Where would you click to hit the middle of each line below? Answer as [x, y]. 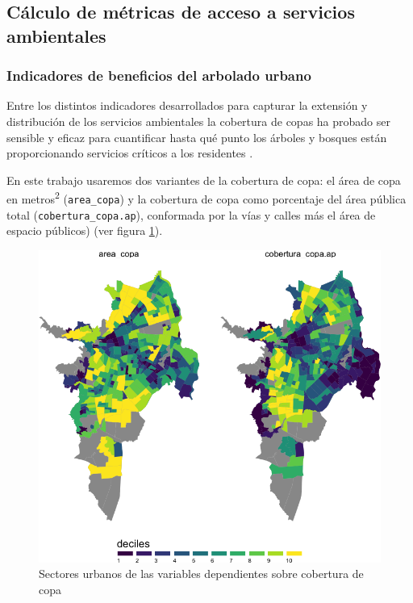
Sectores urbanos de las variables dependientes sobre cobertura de [201, 574]
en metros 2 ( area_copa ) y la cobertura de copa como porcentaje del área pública [206, 198]
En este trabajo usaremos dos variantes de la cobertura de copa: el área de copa [204, 180]
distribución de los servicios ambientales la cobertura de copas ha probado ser [198, 121]
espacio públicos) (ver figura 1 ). [85, 230]
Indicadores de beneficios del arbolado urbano [159, 75]
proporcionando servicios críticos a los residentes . [130, 153]
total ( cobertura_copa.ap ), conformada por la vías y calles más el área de [191, 214]
